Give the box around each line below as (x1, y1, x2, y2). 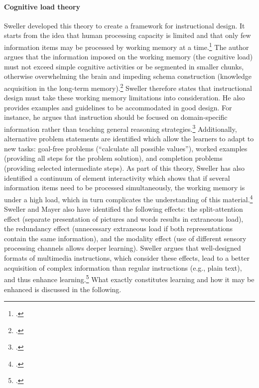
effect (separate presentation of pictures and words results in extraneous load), (4, 213, 244, 224)
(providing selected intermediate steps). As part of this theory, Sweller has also (4, 163, 245, 173)
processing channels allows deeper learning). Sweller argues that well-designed (4, 243, 241, 253)
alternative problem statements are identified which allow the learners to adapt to (4, 133, 254, 144)
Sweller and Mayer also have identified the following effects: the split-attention (4, 204, 243, 214)
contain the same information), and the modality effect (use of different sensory (4, 233, 247, 243)
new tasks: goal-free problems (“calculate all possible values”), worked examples (4, 143, 248, 153)
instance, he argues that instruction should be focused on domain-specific (4, 112, 228, 122)
